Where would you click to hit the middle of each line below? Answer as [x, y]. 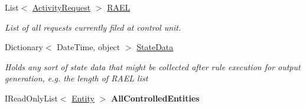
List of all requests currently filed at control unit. [93, 27]
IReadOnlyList [31, 98]
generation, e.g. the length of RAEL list [76, 78]
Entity [83, 98]
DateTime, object [89, 47]
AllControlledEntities [155, 98]
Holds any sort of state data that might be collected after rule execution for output [153, 66]
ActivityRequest [61, 7]
